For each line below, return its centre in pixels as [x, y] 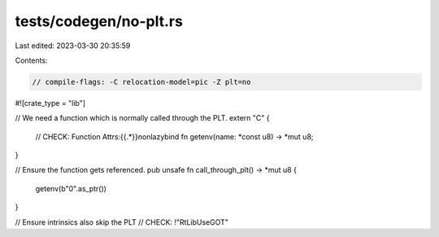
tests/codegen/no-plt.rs [99, 21]
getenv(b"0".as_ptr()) [71, 188]
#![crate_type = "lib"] [50, 103]
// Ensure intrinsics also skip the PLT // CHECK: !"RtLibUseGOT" [122, 222]
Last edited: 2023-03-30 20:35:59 [73, 46]
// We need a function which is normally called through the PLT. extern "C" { [142, 118]
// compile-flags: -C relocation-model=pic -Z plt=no [141, 82]
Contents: [31, 60]
